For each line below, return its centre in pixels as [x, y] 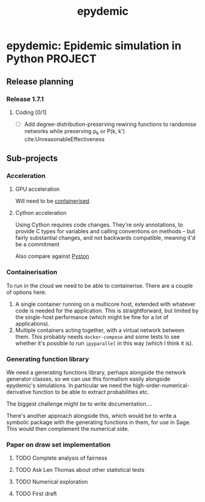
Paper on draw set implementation [59, 444]
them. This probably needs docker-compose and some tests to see [98, 336]
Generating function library [48, 359]
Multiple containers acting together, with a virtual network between [100, 330]
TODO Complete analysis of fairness [61, 458]
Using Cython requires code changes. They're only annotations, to [99, 225]
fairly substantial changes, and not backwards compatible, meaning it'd [105, 238]
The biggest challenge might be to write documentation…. [80, 404]
